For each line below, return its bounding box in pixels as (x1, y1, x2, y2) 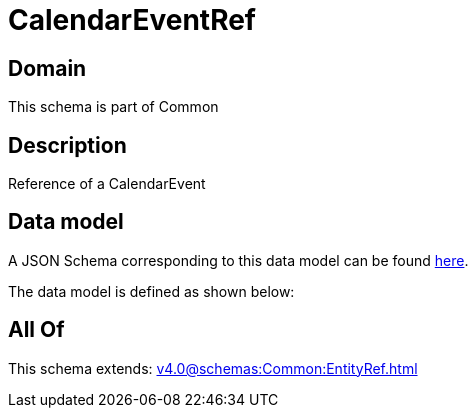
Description (8, 132, 127, 158)
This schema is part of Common (8, 98, 219, 116)
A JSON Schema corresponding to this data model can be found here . (8, 251, 469, 269)
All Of (8, 317, 65, 343)
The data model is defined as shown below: (8, 282, 295, 300)
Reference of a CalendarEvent (8, 175, 206, 193)
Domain (8, 55, 87, 81)
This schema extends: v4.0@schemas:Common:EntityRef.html (8, 359, 418, 377)
